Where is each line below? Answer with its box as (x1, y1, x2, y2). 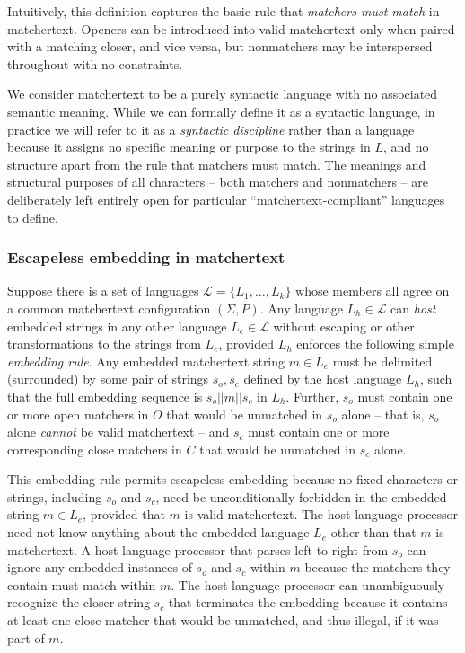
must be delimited (332, 351, 433, 370)
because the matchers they (304, 558, 451, 577)
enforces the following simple (296, 334, 454, 353)
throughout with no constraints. (7, 54, 183, 73)
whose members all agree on (295, 281, 450, 300)
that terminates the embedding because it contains (168, 593, 448, 612)
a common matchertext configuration (7, 298, 211, 317)
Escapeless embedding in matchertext (7, 246, 285, 269)
